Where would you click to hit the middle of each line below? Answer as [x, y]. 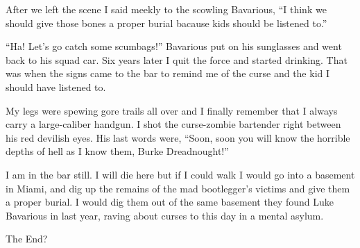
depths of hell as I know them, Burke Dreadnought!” [117, 151]
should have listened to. [56, 86]
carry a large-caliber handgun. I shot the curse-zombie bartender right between [173, 124]
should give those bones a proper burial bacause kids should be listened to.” [166, 23]
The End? [27, 239]
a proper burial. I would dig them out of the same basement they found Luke [170, 202]
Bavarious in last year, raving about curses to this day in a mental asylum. [165, 215]
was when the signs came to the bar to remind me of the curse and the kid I [168, 73]
